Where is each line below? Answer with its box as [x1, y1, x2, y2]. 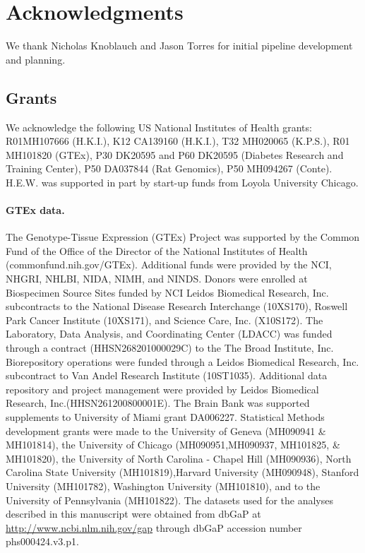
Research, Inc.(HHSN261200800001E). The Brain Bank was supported [6, 396, 310, 410]
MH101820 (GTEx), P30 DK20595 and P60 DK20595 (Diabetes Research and [6, 147, 344, 162]
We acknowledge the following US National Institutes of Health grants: [6, 119, 312, 134]
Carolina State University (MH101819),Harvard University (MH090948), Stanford [6, 465, 359, 480]
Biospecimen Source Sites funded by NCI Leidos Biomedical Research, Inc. [6, 285, 329, 299]
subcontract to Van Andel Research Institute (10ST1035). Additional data [6, 368, 328, 383]
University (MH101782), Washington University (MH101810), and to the [6, 478, 321, 493]
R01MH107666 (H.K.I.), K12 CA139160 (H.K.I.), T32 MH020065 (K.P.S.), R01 [6, 133, 350, 148]
